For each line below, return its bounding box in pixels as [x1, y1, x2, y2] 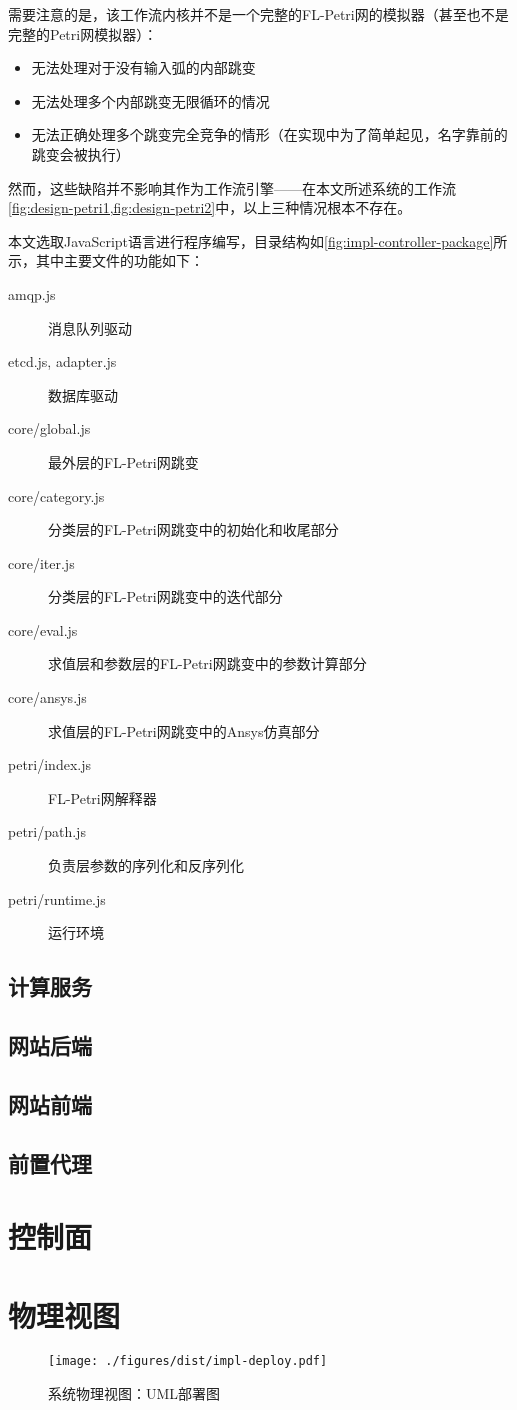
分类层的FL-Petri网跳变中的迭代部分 [48, 586, 283, 607]
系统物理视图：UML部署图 [48, 1383, 221, 1404]
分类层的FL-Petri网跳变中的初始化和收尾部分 [48, 519, 339, 540]
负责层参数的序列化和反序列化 [48, 855, 244, 876]
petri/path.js [8, 821, 86, 842]
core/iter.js [8, 552, 75, 573]
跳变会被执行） [31, 143, 130, 164]
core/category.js [8, 485, 105, 506]
